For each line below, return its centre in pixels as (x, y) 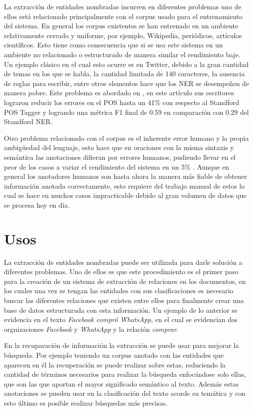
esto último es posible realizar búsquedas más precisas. (86, 402)
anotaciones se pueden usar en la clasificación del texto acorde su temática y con (125, 393)
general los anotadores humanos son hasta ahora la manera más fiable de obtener (126, 176)
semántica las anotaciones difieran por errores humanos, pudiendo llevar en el (120, 157)
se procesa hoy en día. (37, 205)
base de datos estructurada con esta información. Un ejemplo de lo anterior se (121, 310)
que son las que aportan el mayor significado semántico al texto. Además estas (121, 383)
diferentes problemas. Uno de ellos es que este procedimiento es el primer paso (121, 271)
